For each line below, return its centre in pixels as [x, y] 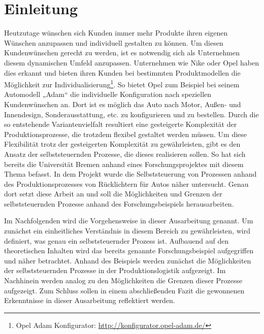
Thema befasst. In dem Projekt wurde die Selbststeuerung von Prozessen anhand [130, 174]
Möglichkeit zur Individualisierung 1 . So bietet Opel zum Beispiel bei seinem [122, 83]
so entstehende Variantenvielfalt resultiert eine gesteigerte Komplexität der [121, 124]
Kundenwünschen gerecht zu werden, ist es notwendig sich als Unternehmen [122, 53]
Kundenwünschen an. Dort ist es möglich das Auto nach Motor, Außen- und [123, 104]
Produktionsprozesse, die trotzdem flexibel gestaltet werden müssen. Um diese [126, 134]
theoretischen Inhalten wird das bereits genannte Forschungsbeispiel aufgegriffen [129, 250]
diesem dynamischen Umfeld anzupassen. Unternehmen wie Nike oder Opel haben [132, 62]
